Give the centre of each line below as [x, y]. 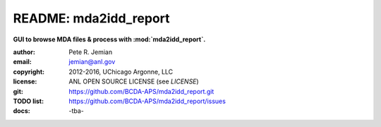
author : [24, 52]
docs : [22, 111]
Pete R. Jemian [91, 52]
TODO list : [29, 101]
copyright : [29, 72]
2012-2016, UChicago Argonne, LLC [121, 72]
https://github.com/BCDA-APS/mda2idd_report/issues [147, 101]
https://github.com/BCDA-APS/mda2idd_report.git [141, 91]
